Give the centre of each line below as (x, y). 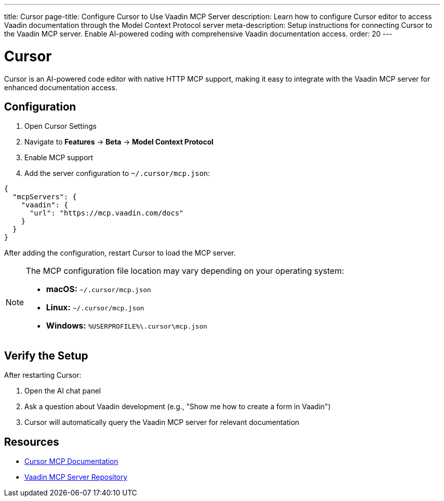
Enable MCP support (59, 158)
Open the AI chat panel (63, 391)
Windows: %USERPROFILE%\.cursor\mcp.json (127, 326)
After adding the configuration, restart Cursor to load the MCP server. (120, 253)
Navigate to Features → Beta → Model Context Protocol (119, 142)
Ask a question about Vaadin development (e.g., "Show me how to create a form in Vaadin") (178, 407)
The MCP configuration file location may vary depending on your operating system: (185, 271)
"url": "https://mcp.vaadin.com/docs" (107, 213)
